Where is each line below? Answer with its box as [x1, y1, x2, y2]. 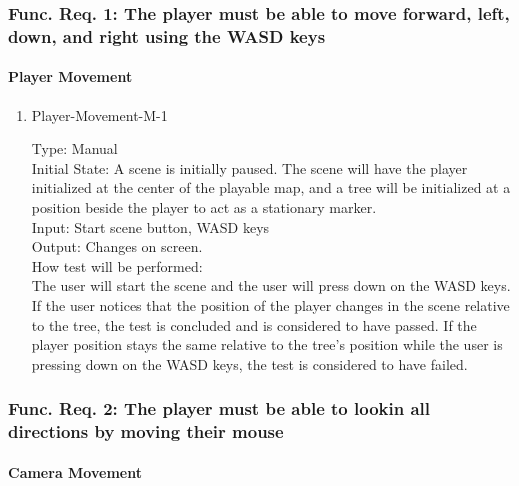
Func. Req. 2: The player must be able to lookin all [8, 396, 431, 421]
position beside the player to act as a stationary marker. [31, 196, 377, 217]
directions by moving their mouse [8, 419, 284, 444]
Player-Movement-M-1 [31, 104, 168, 125]
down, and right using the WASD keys [8, 23, 326, 48]
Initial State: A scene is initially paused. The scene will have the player [31, 157, 468, 178]
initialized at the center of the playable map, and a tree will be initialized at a [31, 177, 511, 198]
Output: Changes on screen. [31, 236, 203, 257]
